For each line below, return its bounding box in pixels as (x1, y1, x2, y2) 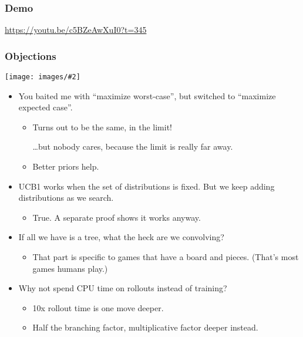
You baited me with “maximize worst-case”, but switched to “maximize (18, 89, 276, 102)
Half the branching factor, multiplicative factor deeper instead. (32, 321, 258, 333)
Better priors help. (32, 160, 99, 173)
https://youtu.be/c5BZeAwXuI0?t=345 (5, 23, 147, 36)
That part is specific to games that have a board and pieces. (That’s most (32, 251, 299, 263)
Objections (5, 48, 56, 63)
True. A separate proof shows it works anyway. (32, 211, 201, 223)
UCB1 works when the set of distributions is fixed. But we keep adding (18, 180, 275, 192)
